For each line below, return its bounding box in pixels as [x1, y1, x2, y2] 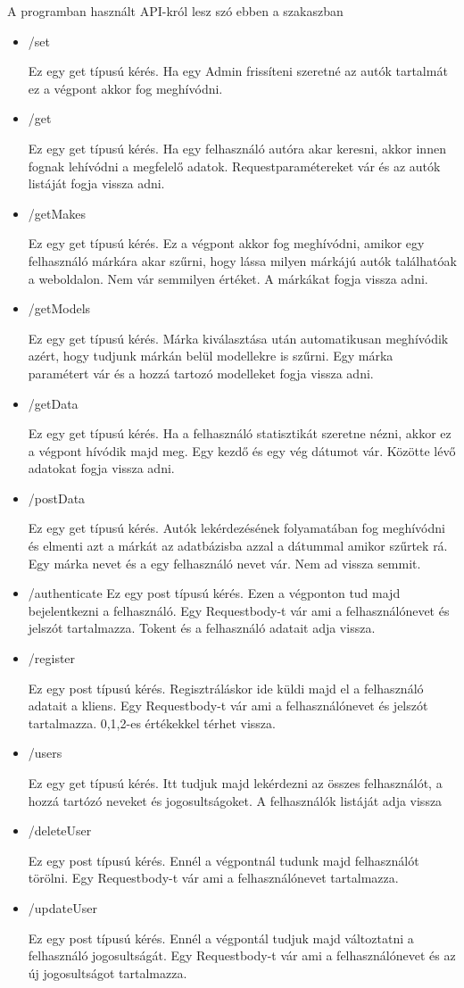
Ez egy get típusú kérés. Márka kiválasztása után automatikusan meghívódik [28, 328, 449, 347]
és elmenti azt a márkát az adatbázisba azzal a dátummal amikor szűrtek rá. [28, 536, 448, 555]
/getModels [28, 299, 91, 318]
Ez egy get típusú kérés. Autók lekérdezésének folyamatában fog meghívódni [28, 519, 445, 537]
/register [28, 649, 76, 668]
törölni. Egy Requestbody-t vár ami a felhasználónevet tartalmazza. [28, 868, 399, 887]
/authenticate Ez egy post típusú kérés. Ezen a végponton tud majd [28, 584, 401, 602]
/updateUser [28, 898, 97, 917]
